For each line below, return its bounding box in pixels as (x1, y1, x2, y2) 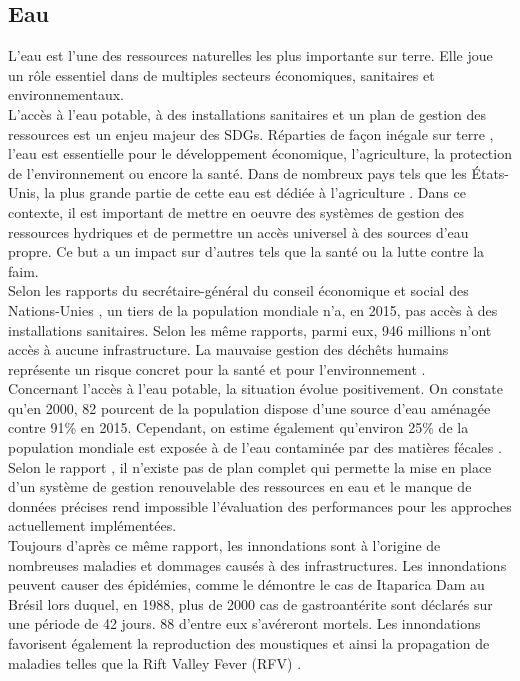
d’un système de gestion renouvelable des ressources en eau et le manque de (8, 476, 472, 497)
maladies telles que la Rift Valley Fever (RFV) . (8, 652, 302, 673)
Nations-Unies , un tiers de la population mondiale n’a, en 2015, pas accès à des (8, 299, 498, 320)
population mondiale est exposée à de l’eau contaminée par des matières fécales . (8, 437, 502, 458)
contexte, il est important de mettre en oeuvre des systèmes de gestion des (8, 201, 464, 222)
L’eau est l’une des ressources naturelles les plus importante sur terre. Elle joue (8, 45, 493, 66)
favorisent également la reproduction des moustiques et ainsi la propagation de (8, 633, 490, 654)
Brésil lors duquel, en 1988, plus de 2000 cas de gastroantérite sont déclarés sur (8, 593, 493, 614)
